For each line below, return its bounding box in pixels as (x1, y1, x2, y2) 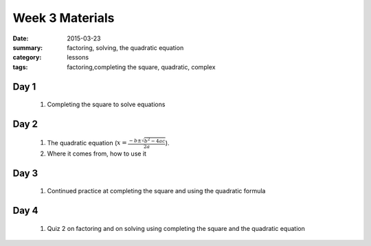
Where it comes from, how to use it (47, 149, 147, 158)
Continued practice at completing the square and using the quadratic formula (47, 187, 266, 195)
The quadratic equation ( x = (47, 138, 127, 147)
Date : (12, 34, 29, 42)
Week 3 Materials (12, 10, 115, 25)
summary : (12, 43, 43, 51)
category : (12, 53, 42, 62)
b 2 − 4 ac (144, 137, 166, 144)
